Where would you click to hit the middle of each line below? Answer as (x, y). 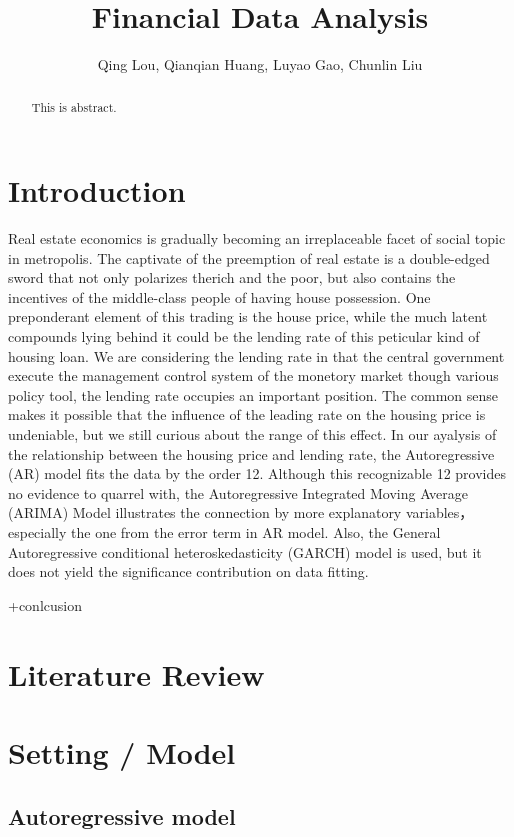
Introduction (97, 190)
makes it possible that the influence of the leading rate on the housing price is (247, 414)
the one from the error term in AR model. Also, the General (256, 532)
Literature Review (136, 673)
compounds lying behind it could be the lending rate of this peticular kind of (244, 336)
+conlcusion (45, 604)
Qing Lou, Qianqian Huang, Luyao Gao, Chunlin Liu (260, 64)
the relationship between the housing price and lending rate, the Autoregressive (251, 453)
